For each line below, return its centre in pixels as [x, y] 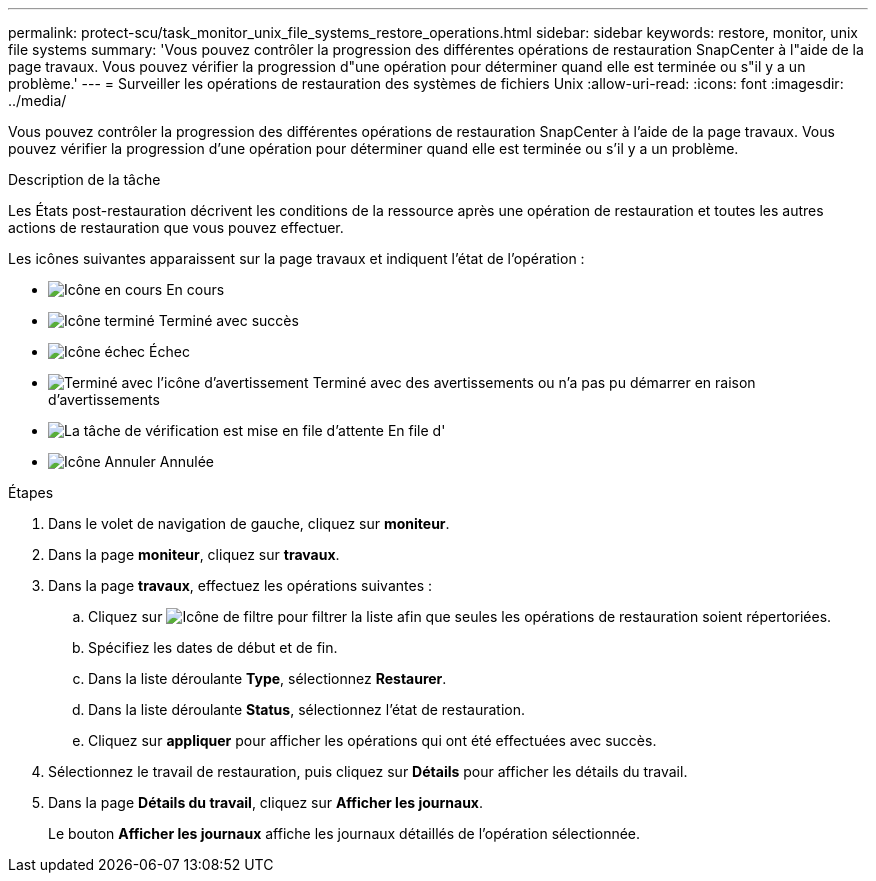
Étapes [31, 492]
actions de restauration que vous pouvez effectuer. [176, 227]
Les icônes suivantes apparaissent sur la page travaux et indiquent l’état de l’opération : [296, 258]
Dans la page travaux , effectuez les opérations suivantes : [240, 585]
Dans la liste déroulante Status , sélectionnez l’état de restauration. [306, 709]
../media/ [37, 100]
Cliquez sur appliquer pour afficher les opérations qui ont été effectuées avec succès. [372, 740]
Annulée [186, 461]
